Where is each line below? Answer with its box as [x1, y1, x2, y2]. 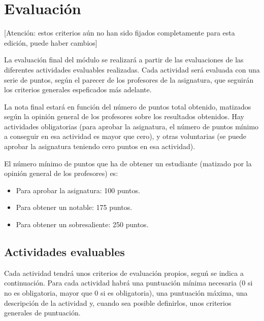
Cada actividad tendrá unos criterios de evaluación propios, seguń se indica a [4, 267, 244, 278]
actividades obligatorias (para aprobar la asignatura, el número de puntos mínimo [4, 121, 259, 131]
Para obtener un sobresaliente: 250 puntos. [16, 219, 149, 230]
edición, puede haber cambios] [4, 37, 97, 48]
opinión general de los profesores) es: [4, 168, 118, 179]
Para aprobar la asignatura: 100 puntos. [16, 185, 140, 195]
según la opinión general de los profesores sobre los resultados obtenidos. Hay [4, 111, 244, 122]
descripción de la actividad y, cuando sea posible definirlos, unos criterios [4, 297, 232, 308]
